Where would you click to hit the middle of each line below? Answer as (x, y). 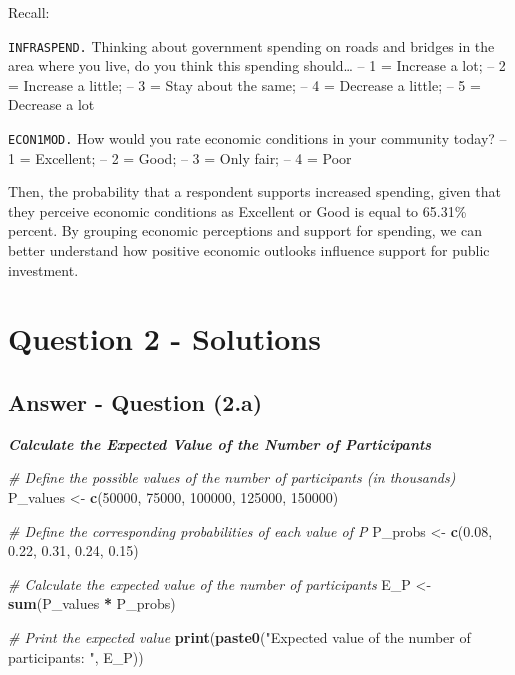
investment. (43, 269)
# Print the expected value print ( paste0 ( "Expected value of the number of (239, 636)
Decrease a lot (51, 104)
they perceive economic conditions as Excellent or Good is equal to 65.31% (237, 210)
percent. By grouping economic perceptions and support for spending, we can (245, 230)
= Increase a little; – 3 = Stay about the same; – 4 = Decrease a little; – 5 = (244, 84)
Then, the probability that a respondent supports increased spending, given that (254, 191)
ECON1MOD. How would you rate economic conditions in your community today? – (257, 138)
